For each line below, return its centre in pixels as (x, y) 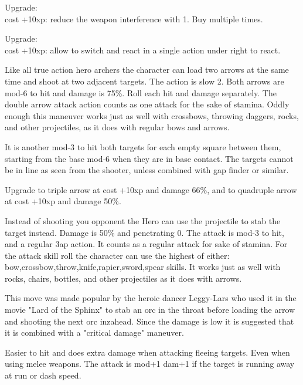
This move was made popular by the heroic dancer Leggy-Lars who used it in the (151, 298)
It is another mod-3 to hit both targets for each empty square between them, (143, 146)
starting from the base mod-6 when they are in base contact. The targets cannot (149, 158)
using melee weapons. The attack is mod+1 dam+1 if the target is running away (150, 364)
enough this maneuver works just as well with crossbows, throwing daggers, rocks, (152, 115)
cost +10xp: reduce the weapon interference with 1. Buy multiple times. (134, 18)
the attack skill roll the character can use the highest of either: (117, 255)
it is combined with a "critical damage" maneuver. (94, 332)
